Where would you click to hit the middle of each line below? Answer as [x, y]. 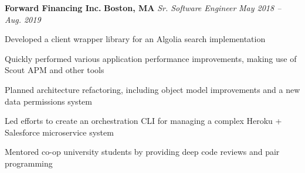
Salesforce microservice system [59, 132]
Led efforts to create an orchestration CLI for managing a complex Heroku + [143, 121]
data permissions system [48, 101]
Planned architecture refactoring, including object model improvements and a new [152, 89]
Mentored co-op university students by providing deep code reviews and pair [142, 152]
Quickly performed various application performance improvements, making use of [151, 58]
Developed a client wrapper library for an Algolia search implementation [135, 39]
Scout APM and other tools [55, 70]
